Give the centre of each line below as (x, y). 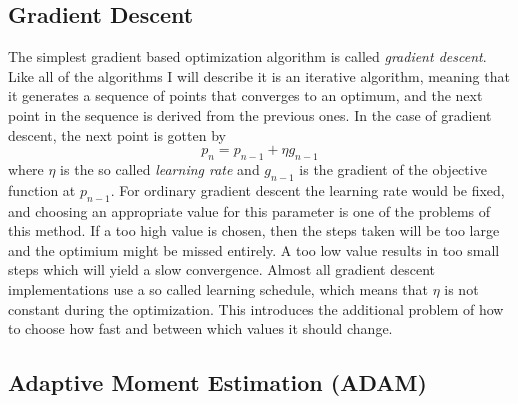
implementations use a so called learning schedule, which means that (218, 288)
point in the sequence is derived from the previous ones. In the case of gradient (250, 114)
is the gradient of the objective (393, 168)
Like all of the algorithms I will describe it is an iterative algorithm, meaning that (259, 75)
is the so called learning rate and (160, 168)
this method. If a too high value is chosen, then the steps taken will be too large (254, 230)
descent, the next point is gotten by (117, 134)
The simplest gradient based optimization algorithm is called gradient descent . (247, 56)
